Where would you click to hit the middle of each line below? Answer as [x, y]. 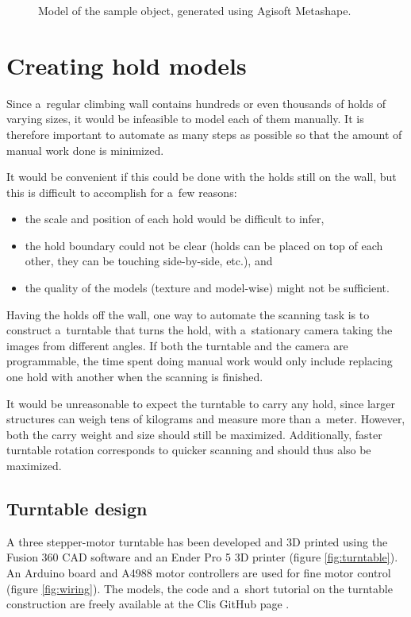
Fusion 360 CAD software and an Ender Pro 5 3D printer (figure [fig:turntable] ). [202, 557]
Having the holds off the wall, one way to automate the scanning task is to [188, 314]
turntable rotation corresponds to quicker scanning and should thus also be [189, 450]
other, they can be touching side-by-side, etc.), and [149, 261]
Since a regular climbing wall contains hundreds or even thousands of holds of [196, 103]
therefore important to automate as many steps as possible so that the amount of [204, 134]
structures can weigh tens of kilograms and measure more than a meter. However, [206, 419]
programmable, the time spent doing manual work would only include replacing [200, 361]
